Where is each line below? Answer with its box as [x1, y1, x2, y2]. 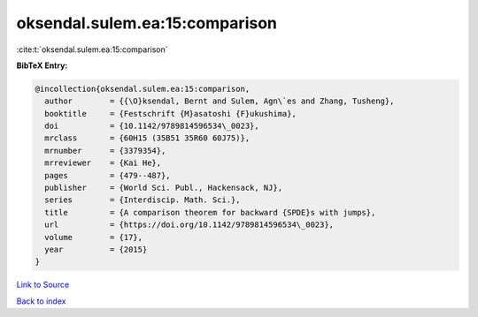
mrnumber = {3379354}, [44, 146, 166, 155]
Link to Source [16, 279, 70, 291]
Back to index [16, 296, 66, 306]
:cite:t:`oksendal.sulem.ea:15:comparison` [16, 44, 168, 55]
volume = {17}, [44, 232, 143, 242]
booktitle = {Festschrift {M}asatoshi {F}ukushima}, [44, 109, 297, 118]
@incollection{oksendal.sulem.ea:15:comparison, [35, 84, 251, 94]
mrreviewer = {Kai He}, [44, 158, 162, 168]
